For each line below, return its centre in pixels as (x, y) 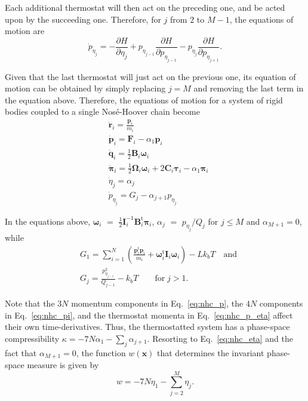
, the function (101, 352)
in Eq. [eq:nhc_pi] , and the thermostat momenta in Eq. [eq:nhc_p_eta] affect (149, 315)
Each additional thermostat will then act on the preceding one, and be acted (145, 7)
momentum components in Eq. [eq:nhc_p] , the (157, 303)
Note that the (30, 303)
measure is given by (63, 364)
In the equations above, (48, 221)
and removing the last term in (249, 88)
